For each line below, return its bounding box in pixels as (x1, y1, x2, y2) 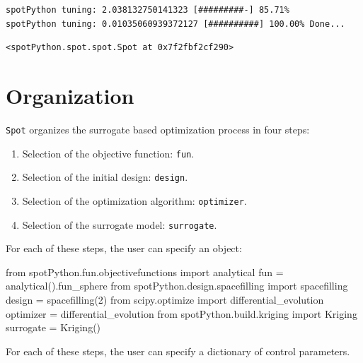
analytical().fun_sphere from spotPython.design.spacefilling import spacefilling (6, 278, 348, 293)
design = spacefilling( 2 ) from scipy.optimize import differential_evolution (6, 292, 324, 307)
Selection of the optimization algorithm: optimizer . (22, 193, 247, 208)
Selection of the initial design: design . (22, 169, 188, 184)
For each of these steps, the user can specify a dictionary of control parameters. (6, 343, 350, 358)
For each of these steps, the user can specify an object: (6, 241, 242, 256)
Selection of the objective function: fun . (22, 145, 195, 160)
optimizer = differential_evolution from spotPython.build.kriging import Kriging (6, 306, 357, 321)
